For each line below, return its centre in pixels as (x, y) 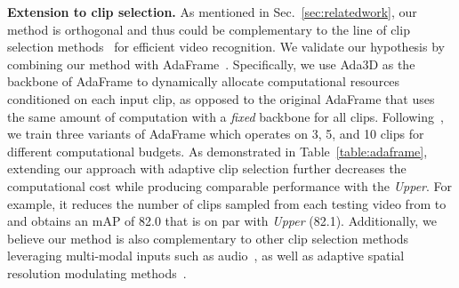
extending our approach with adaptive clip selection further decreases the (207, 168)
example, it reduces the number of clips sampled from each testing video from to (227, 203)
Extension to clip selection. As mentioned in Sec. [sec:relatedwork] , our (212, 12)
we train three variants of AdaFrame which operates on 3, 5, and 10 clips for (216, 134)
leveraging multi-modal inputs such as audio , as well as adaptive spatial (206, 256)
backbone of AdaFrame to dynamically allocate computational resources (204, 81)
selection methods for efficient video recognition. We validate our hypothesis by (226, 47)
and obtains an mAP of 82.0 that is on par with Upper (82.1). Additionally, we (222, 221)
